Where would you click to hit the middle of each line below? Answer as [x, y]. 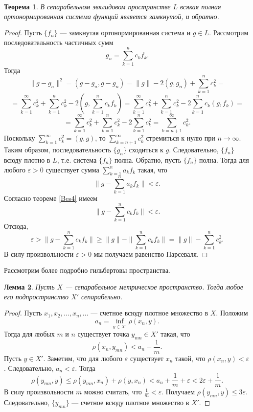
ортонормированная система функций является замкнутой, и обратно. [112, 16]
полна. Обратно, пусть [148, 159]
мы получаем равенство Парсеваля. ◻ [151, 254]
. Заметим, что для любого [83, 358]
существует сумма [72, 169]
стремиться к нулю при [181, 138]
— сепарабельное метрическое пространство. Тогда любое [154, 287]
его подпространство [36, 296]
